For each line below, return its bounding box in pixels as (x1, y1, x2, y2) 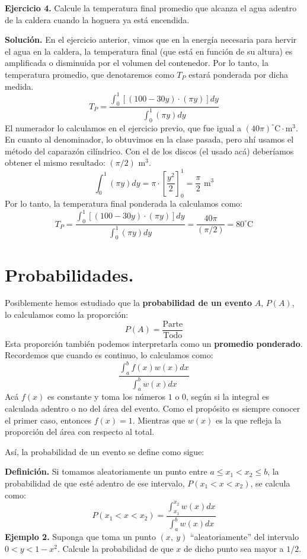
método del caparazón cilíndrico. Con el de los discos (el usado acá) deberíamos (5, 144, 294, 157)
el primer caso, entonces (5, 413, 92, 426)
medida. (5, 80, 34, 92)
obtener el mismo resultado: (5, 156, 105, 169)
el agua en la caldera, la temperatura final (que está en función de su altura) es (5, 45, 293, 57)
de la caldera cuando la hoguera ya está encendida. (5, 13, 190, 26)
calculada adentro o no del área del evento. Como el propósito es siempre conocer (5, 402, 300, 414)
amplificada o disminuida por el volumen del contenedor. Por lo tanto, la (5, 56, 268, 69)
